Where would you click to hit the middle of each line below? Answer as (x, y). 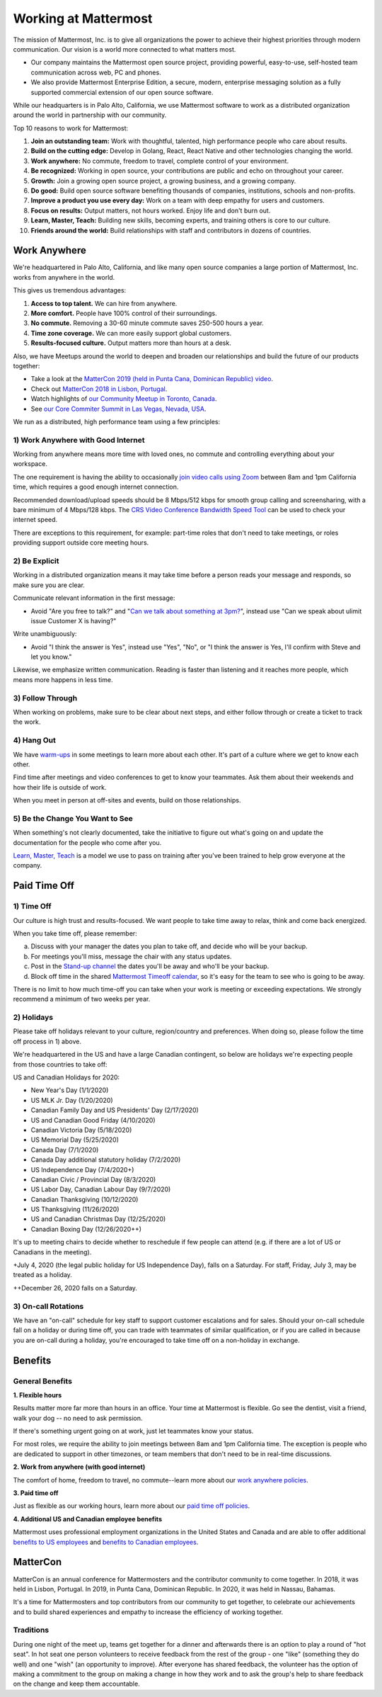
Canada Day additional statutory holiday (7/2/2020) (106, 1160)
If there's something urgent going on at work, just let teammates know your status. (133, 1431)
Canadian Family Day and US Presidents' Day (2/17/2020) (115, 1110)
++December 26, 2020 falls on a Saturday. (75, 1288)
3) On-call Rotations (48, 1306)
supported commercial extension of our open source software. (122, 92)
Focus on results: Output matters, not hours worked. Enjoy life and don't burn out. (151, 210)
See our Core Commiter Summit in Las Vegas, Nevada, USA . (118, 409)
